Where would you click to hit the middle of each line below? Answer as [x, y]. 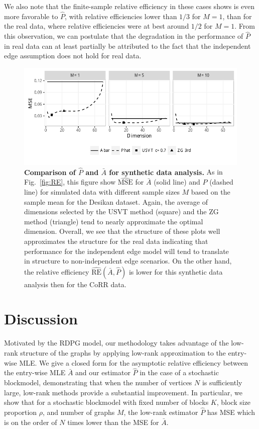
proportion [21, 412]
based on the [211, 191]
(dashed [221, 182]
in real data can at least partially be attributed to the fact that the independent [127, 46]
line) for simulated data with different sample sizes [102, 191]
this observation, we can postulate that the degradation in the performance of [124, 36]
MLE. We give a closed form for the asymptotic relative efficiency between [134, 362]
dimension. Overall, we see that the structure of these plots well [122, 231]
